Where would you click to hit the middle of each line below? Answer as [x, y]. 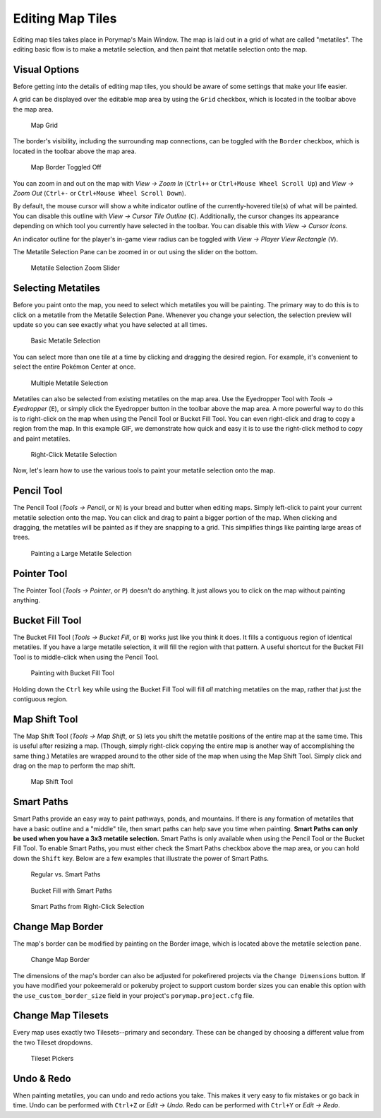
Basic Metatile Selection [66, 341]
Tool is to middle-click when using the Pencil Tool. [86, 657]
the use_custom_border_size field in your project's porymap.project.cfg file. [133, 995]
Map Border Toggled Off [66, 167]
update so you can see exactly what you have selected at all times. [110, 325]
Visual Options [46, 70]
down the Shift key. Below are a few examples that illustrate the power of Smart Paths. [141, 858]
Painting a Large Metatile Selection [81, 553]
